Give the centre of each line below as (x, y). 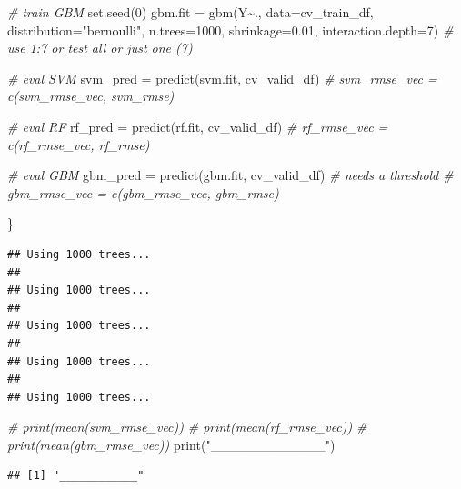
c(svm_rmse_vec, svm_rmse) (91, 96)
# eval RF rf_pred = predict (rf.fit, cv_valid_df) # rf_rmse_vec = (198, 126)
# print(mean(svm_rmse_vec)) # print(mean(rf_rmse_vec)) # (187, 427)
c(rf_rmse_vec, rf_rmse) (79, 144)
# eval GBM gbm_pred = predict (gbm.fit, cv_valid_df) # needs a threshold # (230, 175)
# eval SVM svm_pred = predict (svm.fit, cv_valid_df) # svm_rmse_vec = (222, 78)
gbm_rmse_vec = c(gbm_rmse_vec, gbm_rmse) (143, 192)
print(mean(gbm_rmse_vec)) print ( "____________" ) (171, 444)
